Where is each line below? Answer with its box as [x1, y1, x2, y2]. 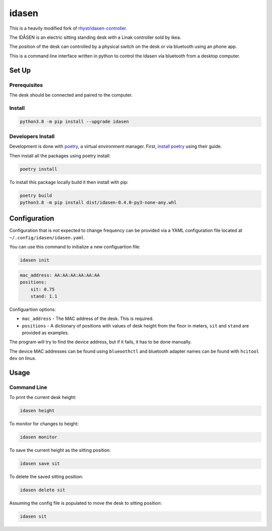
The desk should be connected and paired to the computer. [9, 92, 133, 98]
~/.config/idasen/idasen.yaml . [9, 234, 86, 240]
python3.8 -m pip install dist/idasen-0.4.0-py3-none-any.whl [20, 200, 177, 205]
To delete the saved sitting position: [9, 474, 83, 480]
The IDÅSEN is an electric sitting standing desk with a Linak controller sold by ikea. [9, 34, 181, 40]
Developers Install [9, 132, 55, 140]
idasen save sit [20, 461, 60, 467]
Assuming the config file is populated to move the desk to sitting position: [9, 500, 162, 506]
